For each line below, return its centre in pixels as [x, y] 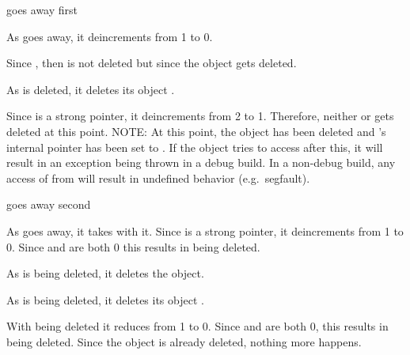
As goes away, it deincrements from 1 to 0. [110, 36]
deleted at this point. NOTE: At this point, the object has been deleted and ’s [196, 131]
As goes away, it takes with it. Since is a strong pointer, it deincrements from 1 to [205, 230]
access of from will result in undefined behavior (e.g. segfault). [158, 177]
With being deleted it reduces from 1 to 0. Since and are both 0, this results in [197, 326]
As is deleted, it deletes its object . [91, 89]
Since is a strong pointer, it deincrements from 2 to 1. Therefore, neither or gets [200, 116]
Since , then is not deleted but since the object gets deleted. [152, 63]
